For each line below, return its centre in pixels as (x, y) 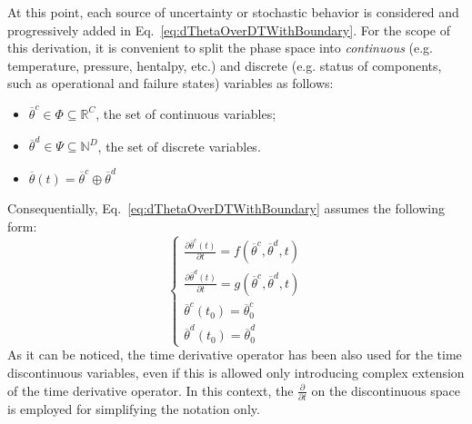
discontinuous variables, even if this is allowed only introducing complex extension (236, 373)
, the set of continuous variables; (186, 113)
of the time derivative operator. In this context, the (151, 390)
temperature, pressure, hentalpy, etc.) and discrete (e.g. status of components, (225, 65)
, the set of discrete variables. (179, 146)
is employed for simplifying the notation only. (134, 408)
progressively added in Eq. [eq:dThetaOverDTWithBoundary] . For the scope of (229, 30)
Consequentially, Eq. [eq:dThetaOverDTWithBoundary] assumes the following (226, 208)
